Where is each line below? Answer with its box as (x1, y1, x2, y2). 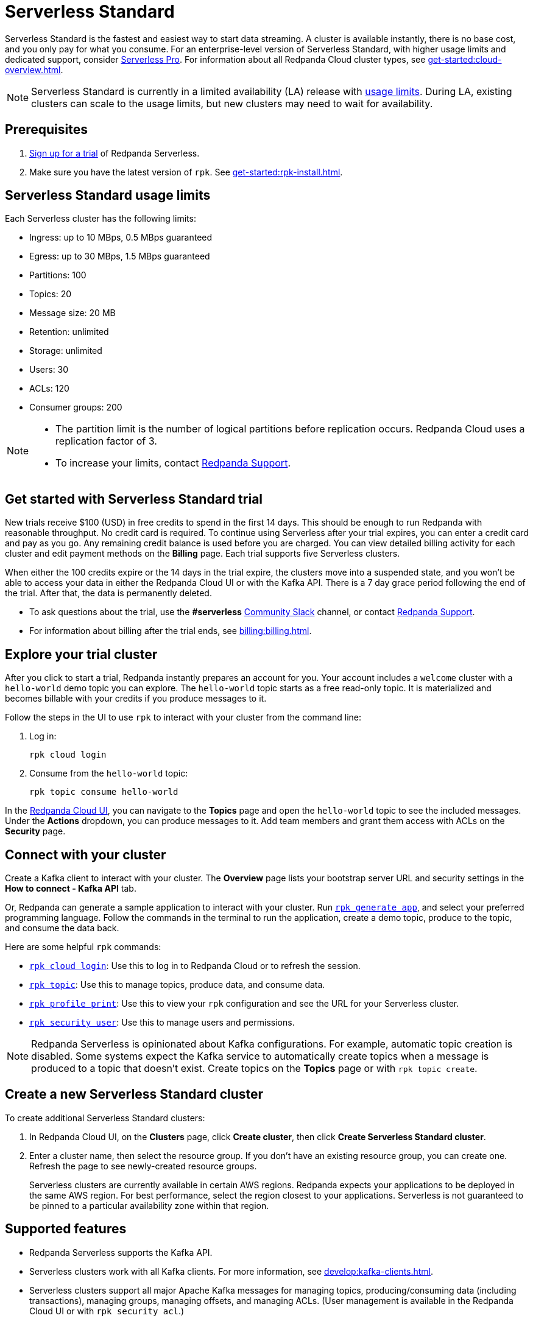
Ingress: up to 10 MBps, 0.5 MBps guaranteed (29, 232, 213, 243)
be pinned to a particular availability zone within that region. (29, 1200, 269, 1211)
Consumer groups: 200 (29, 402, 122, 413)
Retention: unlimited (29, 326, 109, 337)
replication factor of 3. (55, 435, 157, 448)
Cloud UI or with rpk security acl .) (29, 1305, 185, 1316)
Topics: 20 (29, 289, 72, 300)
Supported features (5, 1221, 127, 1237)
